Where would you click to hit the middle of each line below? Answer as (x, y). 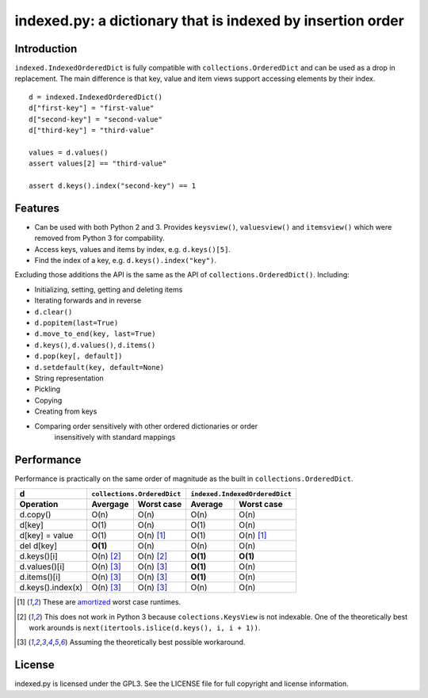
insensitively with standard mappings (115, 437)
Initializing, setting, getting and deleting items (109, 289)
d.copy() (35, 515)
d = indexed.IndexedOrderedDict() (96, 97)
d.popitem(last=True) (76, 323)
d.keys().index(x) (51, 588)
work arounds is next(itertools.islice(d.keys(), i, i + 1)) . (145, 627)
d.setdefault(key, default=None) (99, 367)
